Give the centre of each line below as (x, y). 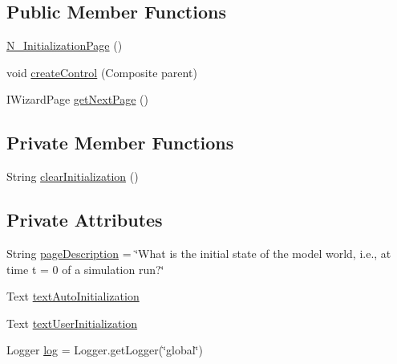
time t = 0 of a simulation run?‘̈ (85, 269)
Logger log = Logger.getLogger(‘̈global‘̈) (105, 350)
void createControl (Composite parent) (102, 72)
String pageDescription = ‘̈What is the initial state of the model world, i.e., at (199, 253)
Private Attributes (85, 220)
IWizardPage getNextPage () (77, 99)
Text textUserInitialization (72, 323)
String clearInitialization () (73, 176)
